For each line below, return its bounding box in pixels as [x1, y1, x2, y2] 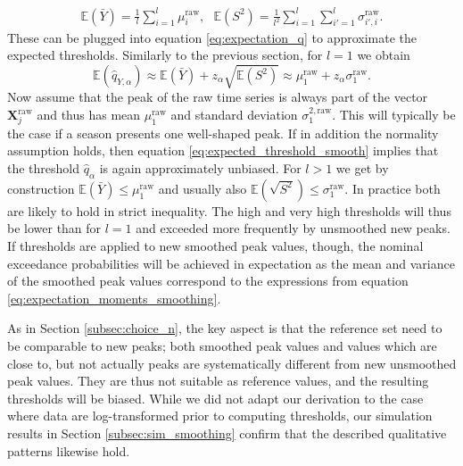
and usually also [158, 179, 247, 197]
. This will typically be [332, 105, 456, 124]
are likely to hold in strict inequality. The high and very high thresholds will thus [7, 201, 451, 220]
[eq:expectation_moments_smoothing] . [7, 288, 221, 307]
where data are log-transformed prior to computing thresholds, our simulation [7, 406, 433, 425]
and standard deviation [170, 105, 298, 124]
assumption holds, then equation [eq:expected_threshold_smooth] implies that [7, 141, 439, 160]
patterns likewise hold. [7, 441, 130, 460]
